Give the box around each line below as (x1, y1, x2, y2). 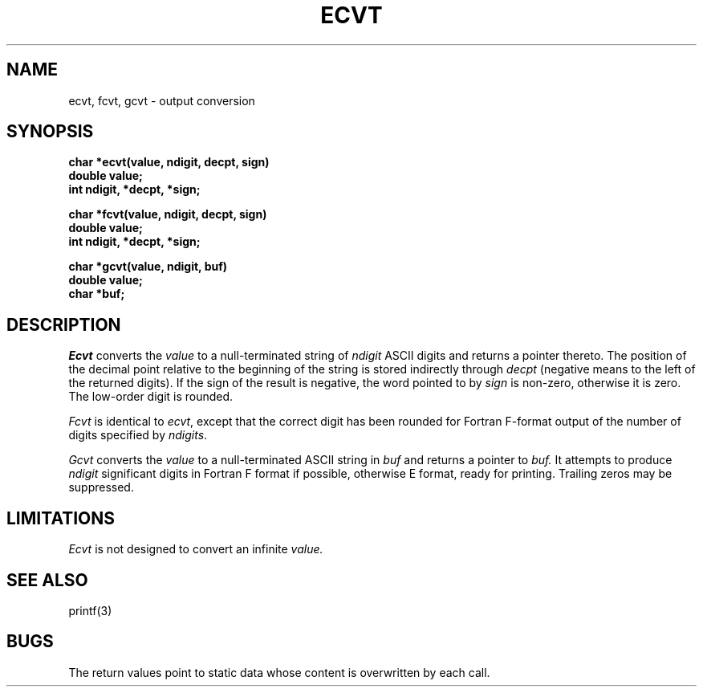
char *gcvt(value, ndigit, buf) (68, 259, 228, 274)
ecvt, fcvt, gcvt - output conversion (68, 93, 255, 108)
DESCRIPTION (6, 314, 121, 335)
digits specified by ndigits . (68, 428, 208, 442)
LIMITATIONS (6, 508, 116, 528)
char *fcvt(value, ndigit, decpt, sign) (68, 207, 267, 222)
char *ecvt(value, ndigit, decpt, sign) (68, 155, 270, 169)
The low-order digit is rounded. (68, 389, 234, 404)
